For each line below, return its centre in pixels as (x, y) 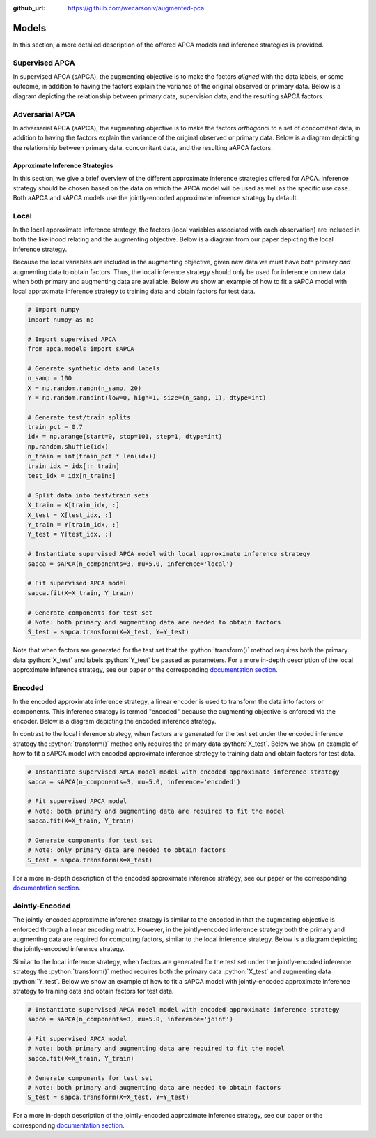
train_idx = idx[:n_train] (73, 466)
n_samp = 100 (50, 378)
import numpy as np (61, 320)
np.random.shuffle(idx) (68, 446)
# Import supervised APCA (72, 339)
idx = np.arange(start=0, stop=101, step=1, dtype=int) (125, 437)
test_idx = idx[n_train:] (72, 476)
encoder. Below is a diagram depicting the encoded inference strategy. (115, 721)
